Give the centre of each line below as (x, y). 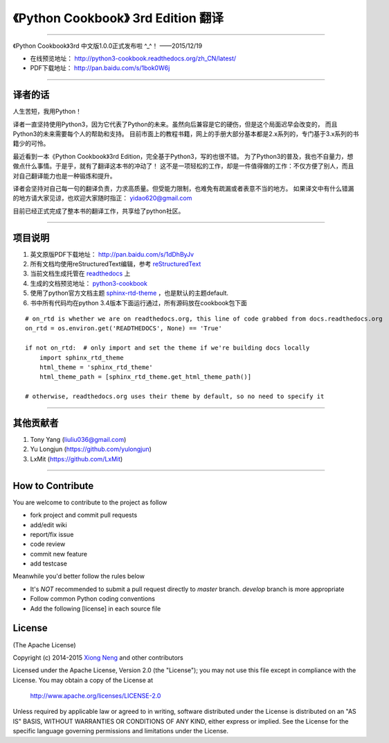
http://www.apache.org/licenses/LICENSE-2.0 (96, 696)
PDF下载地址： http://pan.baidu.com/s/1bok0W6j (100, 68)
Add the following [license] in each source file (96, 608)
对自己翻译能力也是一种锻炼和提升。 (64, 176)
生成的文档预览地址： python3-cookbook (89, 283)
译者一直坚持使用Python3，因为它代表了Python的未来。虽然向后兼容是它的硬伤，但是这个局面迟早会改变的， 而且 (175, 124)
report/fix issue (52, 534)
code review (48, 544)
